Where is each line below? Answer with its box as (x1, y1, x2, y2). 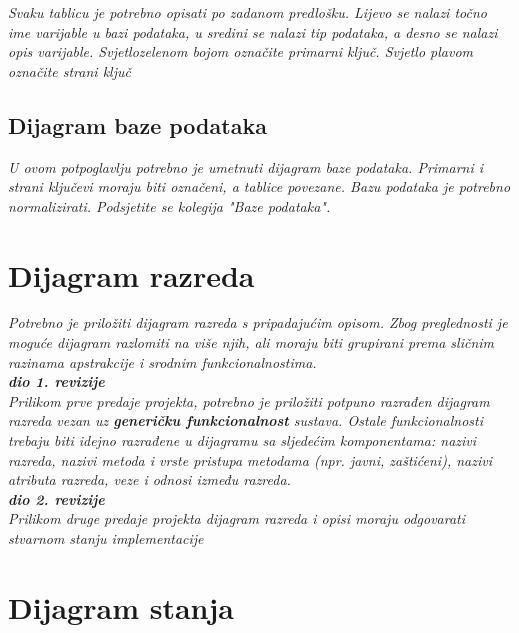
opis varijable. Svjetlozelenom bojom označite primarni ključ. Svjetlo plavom (8, 41, 474, 62)
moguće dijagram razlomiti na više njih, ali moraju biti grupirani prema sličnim (8, 332, 495, 353)
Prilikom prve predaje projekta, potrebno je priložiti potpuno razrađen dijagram (8, 390, 490, 411)
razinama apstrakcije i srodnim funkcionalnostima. (8, 351, 317, 372)
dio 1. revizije (8, 371, 105, 392)
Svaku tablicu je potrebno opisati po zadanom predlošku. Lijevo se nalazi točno (8, 2, 487, 22)
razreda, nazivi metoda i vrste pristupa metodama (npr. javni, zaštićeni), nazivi (8, 449, 492, 470)
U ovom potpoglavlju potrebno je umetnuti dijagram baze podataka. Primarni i (8, 156, 484, 177)
